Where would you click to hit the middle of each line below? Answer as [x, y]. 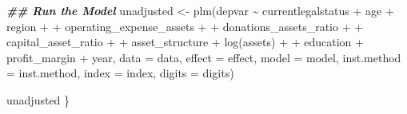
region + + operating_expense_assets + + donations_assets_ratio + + [185, 26]
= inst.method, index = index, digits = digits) [120, 73]
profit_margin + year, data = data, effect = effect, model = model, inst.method [204, 57]
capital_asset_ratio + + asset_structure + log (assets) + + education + [185, 42]
